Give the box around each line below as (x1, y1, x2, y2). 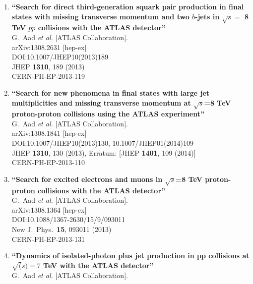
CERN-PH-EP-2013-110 (11, 157, 85, 168)
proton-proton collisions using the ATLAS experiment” (11, 109, 204, 119)
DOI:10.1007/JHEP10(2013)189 (11, 52, 108, 62)
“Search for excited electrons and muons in (11, 173, 163, 184)
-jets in (195, 11, 220, 21)
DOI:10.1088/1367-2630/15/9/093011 (11, 214, 125, 225)
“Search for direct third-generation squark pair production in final (11, 1, 244, 11)
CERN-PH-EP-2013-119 (11, 71, 85, 81)
